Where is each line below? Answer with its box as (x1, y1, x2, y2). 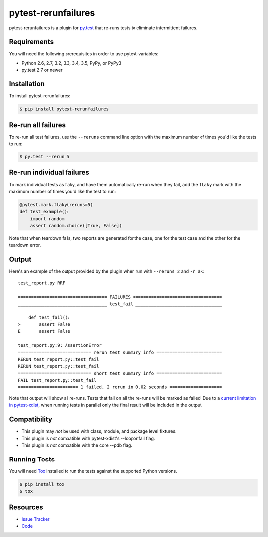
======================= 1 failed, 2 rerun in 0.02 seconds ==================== (18, 384, 222, 390)
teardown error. (9, 242, 41, 248)
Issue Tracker (21, 516, 50, 522)
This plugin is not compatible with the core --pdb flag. (21, 442, 133, 448)
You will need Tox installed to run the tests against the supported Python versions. (9, 468, 177, 474)
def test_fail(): (28, 314, 70, 320)
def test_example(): (19, 209, 69, 215)
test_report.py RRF (18, 280, 66, 286)
